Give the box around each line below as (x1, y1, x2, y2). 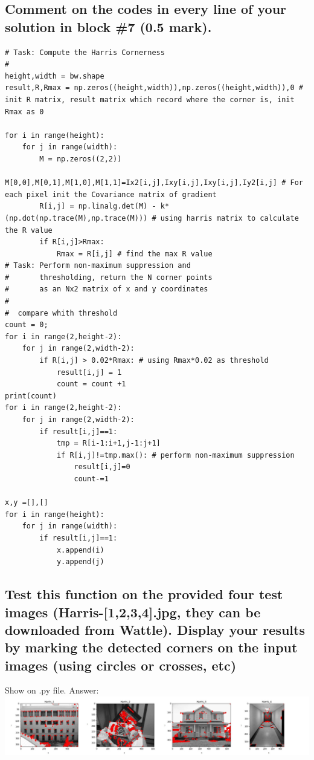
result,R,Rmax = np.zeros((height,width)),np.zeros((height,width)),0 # (5, 83, 303, 93)
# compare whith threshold (5, 308, 118, 317)
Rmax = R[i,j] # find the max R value (56, 249, 213, 258)
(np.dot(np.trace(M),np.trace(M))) (5, 213, 148, 222)
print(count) (5, 391, 57, 400)
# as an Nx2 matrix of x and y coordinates (5, 285, 208, 294)
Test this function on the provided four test (5, 585, 283, 603)
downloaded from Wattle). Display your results (5, 620, 305, 638)
